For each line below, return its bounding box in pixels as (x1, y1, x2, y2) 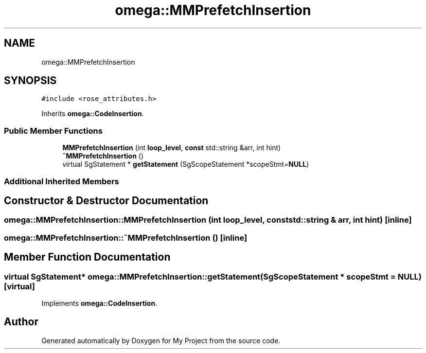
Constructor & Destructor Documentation (4, 194, 209, 207)
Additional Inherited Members (4, 176, 119, 186)
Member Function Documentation (4, 251, 171, 264)
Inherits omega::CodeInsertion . (41, 109, 144, 118)
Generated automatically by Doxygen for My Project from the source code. (41, 336, 281, 345)
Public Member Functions (4, 125, 103, 136)
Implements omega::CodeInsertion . (41, 299, 158, 307)
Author (4, 316, 38, 328)
